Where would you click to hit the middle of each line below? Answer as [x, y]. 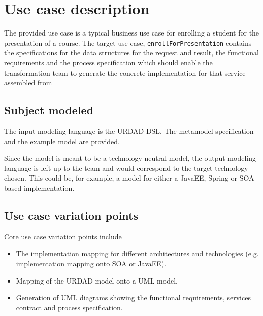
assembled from [28, 82]
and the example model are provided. [62, 141]
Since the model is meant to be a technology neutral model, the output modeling [130, 158]
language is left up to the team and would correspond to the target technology [126, 168]
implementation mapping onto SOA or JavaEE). [91, 263]
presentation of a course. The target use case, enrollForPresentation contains [128, 42]
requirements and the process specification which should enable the [108, 62]
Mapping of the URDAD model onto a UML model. [97, 280]
